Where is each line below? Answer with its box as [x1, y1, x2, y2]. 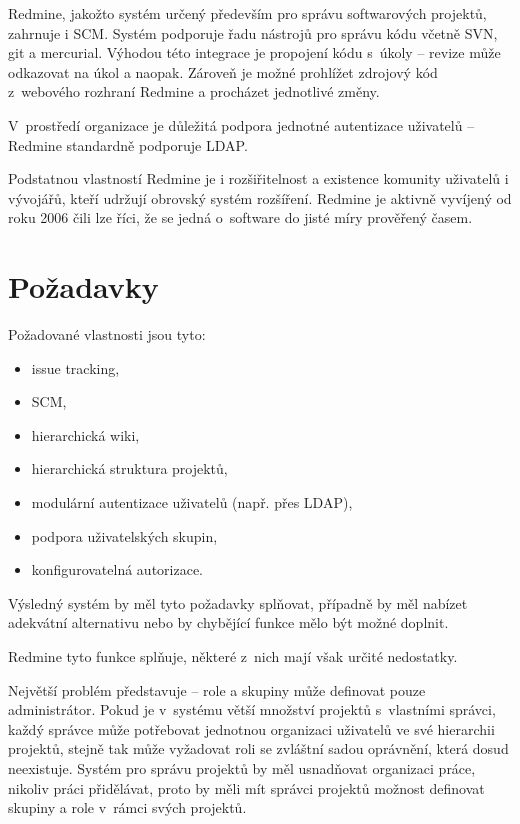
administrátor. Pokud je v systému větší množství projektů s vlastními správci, [8, 699, 496, 720]
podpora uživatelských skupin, [31, 525, 218, 546]
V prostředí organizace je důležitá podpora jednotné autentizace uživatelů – [8, 114, 475, 135]
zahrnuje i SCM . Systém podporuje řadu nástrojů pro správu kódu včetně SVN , [8, 22, 498, 43]
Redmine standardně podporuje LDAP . [8, 134, 248, 155]
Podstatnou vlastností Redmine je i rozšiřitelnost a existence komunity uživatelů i [8, 168, 509, 189]
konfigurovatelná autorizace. [31, 559, 204, 580]
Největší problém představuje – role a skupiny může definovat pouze [8, 679, 426, 700]
